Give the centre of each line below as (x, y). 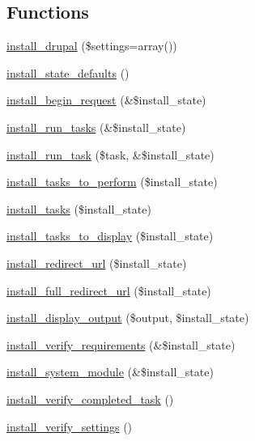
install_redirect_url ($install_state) (97, 263)
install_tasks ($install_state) (79, 208)
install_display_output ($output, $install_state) (128, 318)
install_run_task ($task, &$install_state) (110, 154)
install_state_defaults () (68, 72)
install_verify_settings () (70, 426)
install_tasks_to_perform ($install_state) (112, 182)
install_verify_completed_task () (90, 399)
